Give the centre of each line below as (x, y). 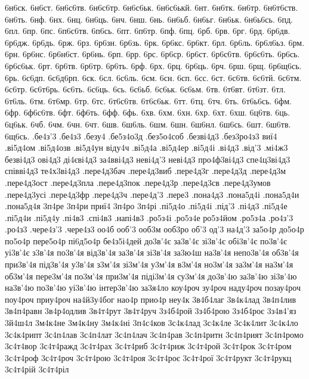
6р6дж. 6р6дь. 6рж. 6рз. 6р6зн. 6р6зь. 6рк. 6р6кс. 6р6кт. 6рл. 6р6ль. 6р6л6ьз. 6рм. (155, 42)
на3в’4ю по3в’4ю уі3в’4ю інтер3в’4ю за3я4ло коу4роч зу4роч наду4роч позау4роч (153, 288)
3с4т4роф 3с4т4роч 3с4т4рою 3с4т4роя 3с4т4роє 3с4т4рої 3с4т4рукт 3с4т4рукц (148, 357)
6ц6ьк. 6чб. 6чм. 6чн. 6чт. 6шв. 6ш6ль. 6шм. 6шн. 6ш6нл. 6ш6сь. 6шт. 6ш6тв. (148, 124)
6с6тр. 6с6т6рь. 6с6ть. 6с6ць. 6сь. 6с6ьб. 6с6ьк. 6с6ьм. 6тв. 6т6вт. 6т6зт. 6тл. (145, 89)
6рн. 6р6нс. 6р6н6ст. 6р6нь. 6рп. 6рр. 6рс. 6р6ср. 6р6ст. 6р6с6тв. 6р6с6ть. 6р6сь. (152, 54)
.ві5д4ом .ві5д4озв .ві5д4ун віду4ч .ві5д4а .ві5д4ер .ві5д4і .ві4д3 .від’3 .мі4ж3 (146, 147)
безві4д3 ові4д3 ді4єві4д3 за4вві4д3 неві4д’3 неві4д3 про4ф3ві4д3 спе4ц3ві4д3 (148, 159)
